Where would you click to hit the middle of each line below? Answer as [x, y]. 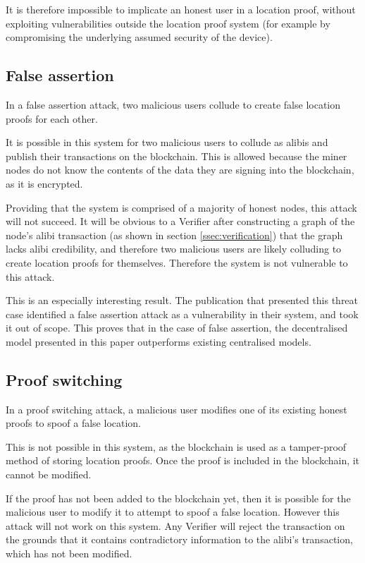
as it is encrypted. [44, 183]
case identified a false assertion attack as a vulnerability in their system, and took [182, 314]
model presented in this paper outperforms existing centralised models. [159, 341]
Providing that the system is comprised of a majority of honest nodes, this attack [181, 207]
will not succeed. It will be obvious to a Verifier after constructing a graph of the [180, 221]
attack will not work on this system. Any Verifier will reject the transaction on [175, 525]
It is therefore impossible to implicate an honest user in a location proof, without [181, 9]
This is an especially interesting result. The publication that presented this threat [182, 300]
